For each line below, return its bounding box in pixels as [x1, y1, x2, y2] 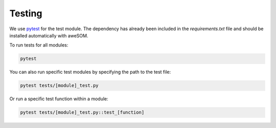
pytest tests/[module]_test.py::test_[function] [20, 110, 145, 115]
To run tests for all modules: [9, 42, 68, 48]
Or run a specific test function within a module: [9, 96, 108, 102]
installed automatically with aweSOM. [9, 32, 88, 38]
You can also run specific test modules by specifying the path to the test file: [9, 69, 171, 75]
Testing [9, 8, 42, 19]
